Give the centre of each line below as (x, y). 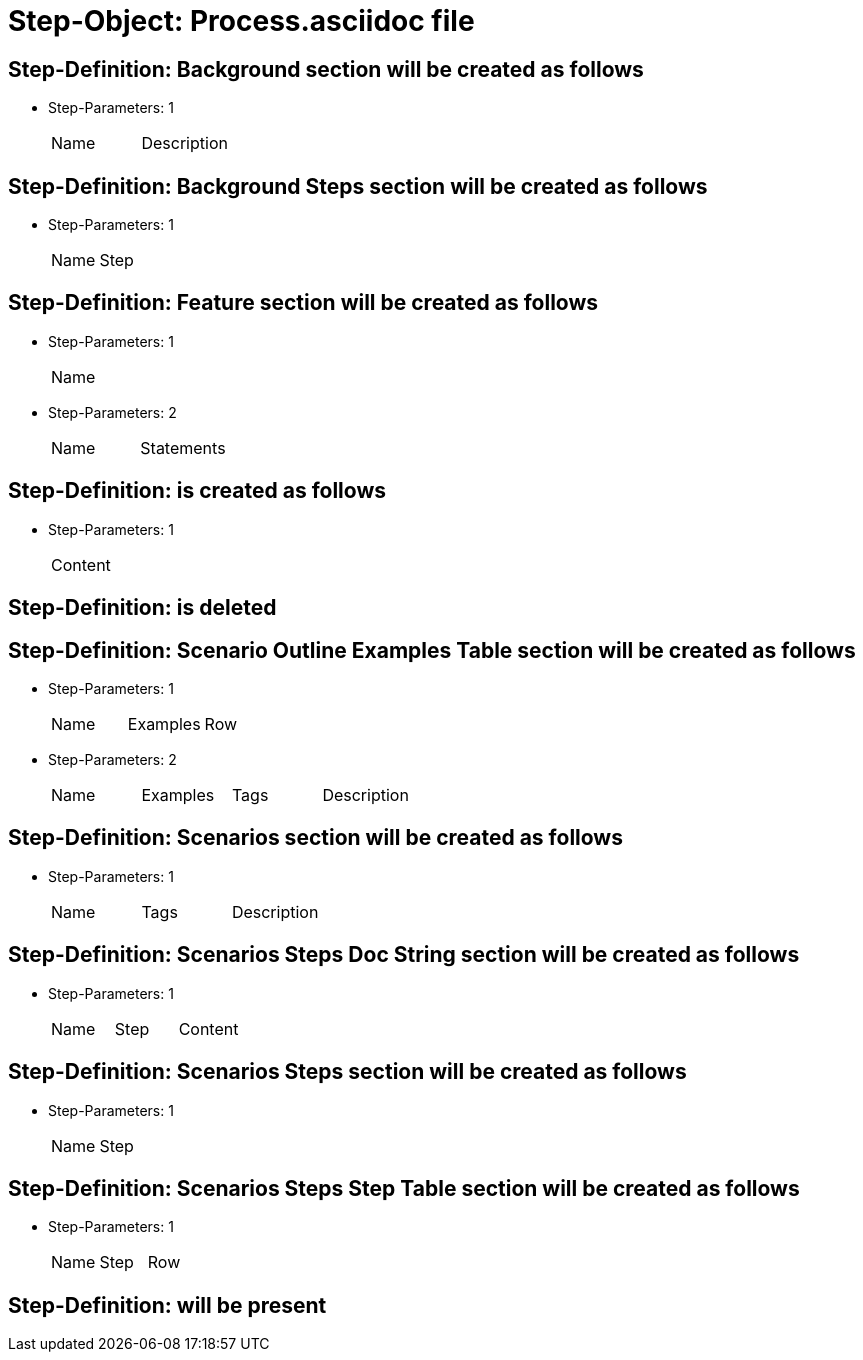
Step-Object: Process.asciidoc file (241, 21)
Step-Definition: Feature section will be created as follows (303, 303)
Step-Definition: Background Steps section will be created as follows (358, 186)
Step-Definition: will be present (167, 1305)
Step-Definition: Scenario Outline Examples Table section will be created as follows (432, 650)
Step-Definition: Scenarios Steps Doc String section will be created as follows (404, 955)
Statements (183, 447)
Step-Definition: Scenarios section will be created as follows (315, 838)
